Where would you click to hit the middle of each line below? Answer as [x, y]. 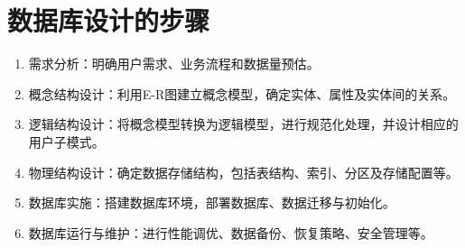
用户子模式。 [66, 141]
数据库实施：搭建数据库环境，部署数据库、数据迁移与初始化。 [212, 202]
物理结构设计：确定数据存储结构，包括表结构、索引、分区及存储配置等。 [243, 172]
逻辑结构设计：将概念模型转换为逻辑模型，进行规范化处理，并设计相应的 [243, 124]
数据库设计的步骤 [109, 20]
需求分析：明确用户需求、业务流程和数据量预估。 [174, 64]
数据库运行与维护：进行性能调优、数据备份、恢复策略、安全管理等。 [231, 232]
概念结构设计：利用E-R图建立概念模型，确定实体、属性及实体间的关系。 [242, 93]
